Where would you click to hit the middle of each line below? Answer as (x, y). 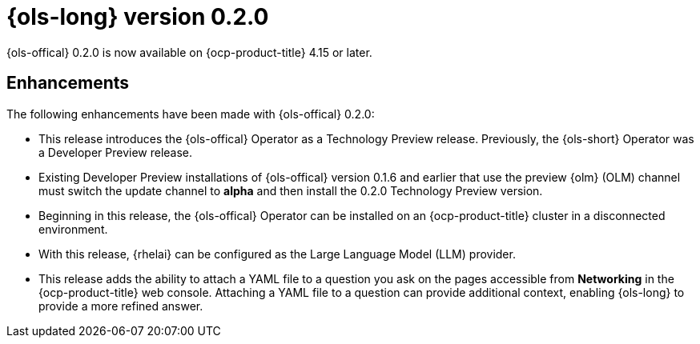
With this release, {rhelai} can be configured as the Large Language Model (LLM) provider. (277, 254)
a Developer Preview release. (116, 152)
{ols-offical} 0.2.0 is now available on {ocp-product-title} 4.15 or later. (189, 52)
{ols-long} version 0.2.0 (138, 17)
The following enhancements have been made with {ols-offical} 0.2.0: (191, 114)
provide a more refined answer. (121, 306)
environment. (73, 229)
